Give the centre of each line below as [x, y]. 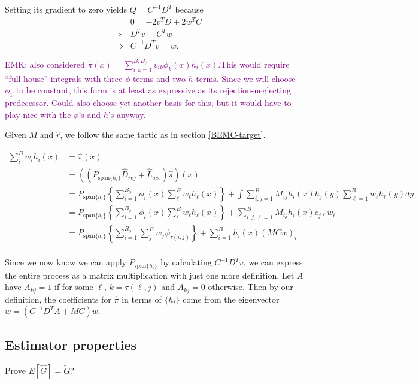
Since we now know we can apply [66, 262]
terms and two [159, 78]
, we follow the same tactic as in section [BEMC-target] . [163, 134]
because [189, 9]
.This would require [254, 64]
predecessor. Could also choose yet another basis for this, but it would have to [148, 102]
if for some [74, 287]
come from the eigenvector [231, 299]
